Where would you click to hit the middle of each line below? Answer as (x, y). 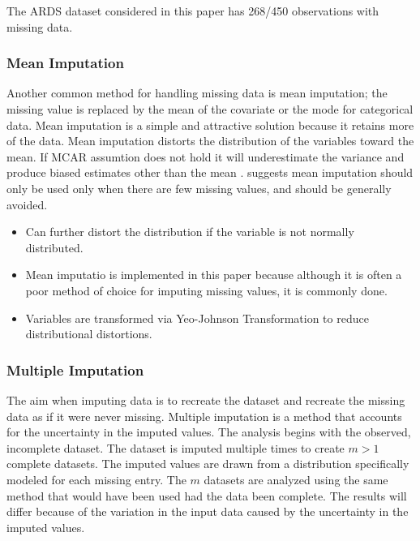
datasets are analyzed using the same (296, 479)
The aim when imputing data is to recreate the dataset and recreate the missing (206, 399)
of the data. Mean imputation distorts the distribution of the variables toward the (210, 141)
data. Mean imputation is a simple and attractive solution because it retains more (210, 125)
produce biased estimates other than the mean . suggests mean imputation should (210, 172)
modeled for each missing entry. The (96, 479)
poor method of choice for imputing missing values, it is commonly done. (206, 290)
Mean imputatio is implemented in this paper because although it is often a (214, 275)
